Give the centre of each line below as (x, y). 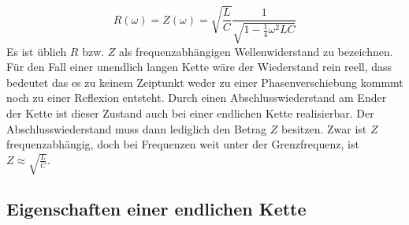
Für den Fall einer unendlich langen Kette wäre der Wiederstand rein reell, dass (199, 67)
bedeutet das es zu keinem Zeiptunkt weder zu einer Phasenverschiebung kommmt (205, 82)
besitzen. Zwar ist (324, 128)
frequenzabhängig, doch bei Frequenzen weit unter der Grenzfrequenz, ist (183, 144)
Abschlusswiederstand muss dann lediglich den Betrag (137, 128)
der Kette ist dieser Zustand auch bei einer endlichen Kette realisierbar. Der (190, 112)
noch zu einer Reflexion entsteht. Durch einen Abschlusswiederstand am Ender (197, 97)
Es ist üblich (37, 51)
